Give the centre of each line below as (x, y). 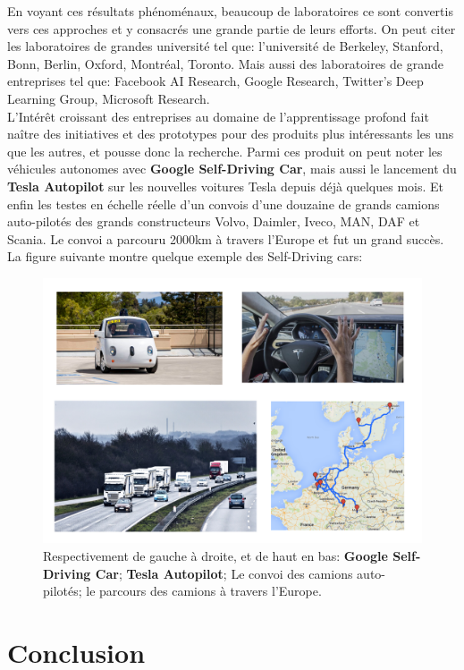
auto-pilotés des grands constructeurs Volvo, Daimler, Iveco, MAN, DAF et (214, 221)
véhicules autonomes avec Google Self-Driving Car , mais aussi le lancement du (232, 169)
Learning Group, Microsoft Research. (109, 98)
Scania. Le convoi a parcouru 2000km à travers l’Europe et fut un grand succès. (226, 238)
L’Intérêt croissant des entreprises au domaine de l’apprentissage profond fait (218, 116)
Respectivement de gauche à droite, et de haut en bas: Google (215, 555)
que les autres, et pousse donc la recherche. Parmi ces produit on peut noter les (225, 151)
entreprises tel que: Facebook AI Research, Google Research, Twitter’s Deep (215, 81)
